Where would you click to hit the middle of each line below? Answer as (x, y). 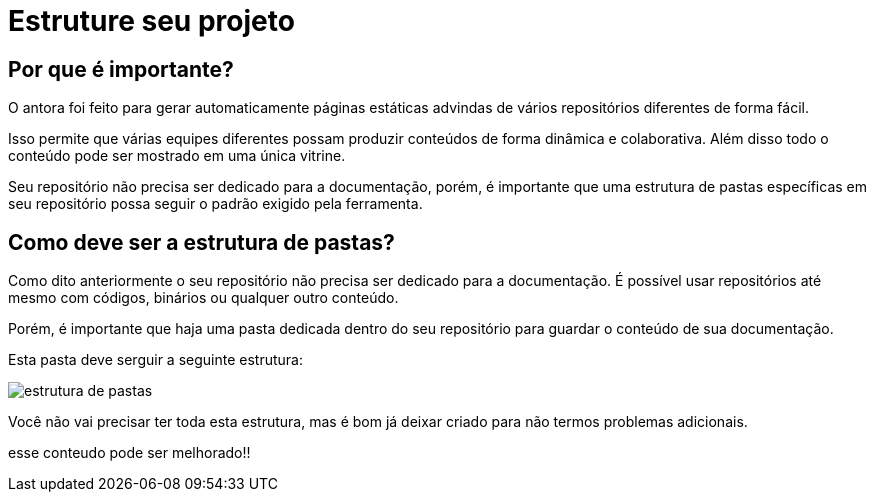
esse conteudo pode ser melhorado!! (129, 453)
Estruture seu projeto (151, 21)
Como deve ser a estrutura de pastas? (201, 242)
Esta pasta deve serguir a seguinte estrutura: (155, 360)
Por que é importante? (121, 69)
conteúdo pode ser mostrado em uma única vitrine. (177, 156)
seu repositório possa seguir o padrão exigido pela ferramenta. (215, 204)
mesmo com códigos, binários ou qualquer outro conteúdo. (203, 298)
